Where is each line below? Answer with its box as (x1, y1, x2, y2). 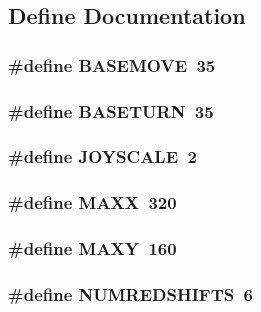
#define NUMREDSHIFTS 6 (8, 281, 254, 306)
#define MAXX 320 (8, 190, 177, 215)
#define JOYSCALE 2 (8, 144, 197, 169)
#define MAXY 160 (8, 236, 177, 261)
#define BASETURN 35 (8, 98, 214, 123)
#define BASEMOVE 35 (8, 52, 216, 77)
